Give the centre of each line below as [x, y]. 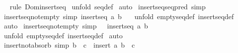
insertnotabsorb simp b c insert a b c [69, 45]
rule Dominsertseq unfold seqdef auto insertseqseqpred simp [108, 6]
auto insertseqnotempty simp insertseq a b [76, 26]
